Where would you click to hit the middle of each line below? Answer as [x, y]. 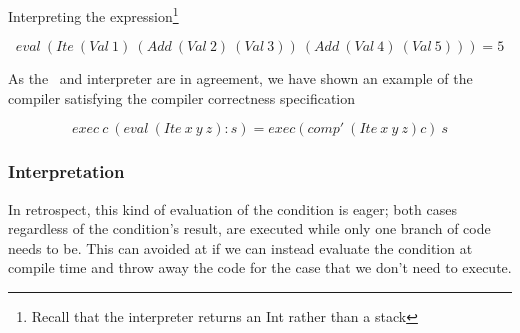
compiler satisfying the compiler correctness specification [182, 97]
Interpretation [66, 171]
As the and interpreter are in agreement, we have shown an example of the [240, 78]
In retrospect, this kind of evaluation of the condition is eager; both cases [232, 208]
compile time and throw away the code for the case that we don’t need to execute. [260, 267]
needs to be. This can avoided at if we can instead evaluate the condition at [240, 247]
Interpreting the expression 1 [93, 14]
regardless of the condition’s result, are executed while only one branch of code [249, 228]
